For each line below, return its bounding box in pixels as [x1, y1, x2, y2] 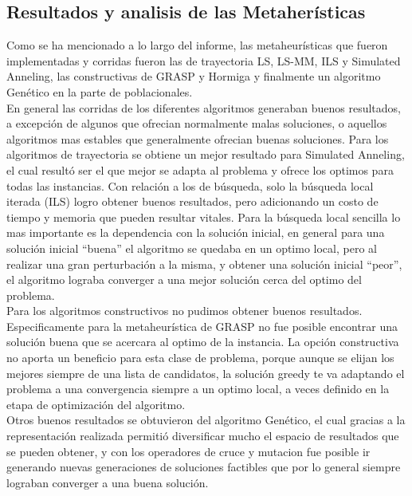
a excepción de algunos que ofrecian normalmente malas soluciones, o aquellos [6, 115, 387, 132]
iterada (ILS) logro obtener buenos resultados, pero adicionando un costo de [6, 193, 379, 210]
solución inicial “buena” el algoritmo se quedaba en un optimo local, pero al [6, 239, 377, 256]
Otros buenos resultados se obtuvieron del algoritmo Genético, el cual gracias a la [6, 411, 406, 428]
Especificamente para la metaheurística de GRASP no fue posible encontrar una [6, 317, 398, 334]
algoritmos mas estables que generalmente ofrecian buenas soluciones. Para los [6, 130, 389, 147]
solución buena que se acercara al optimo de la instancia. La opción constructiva [6, 333, 399, 350]
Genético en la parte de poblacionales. [6, 83, 193, 100]
